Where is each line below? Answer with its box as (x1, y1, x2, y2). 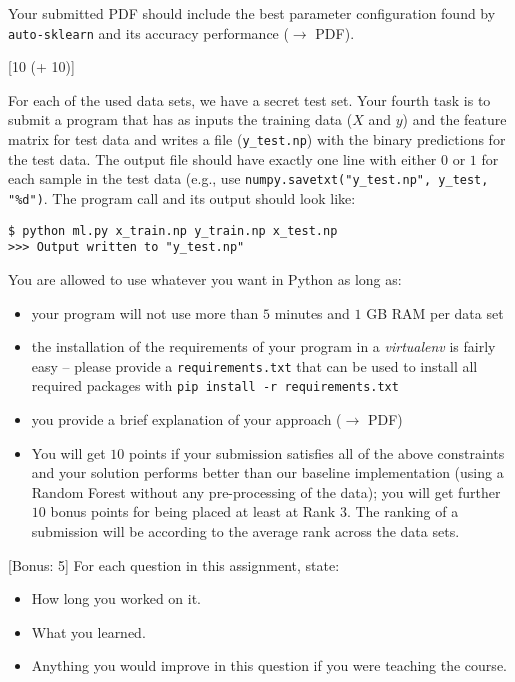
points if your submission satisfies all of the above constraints (129, 442, 505, 463)
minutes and (274, 302, 350, 323)
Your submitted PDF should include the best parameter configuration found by (8, 3, 496, 23)
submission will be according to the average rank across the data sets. (31, 520, 460, 541)
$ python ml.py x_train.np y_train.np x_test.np (8, 223, 338, 238)
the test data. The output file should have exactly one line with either (8, 148, 437, 169)
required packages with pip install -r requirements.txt (31, 375, 399, 396)
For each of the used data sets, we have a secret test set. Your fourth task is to (8, 89, 491, 110)
